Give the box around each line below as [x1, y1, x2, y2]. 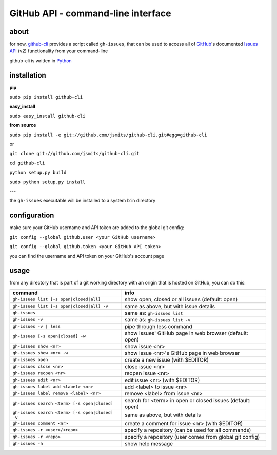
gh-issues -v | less [12, 324, 61, 329]
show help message [125, 440, 173, 447]
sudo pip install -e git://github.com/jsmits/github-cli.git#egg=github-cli [9, 131, 207, 138]
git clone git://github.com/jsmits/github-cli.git [9, 150, 140, 157]
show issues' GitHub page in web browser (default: [125, 329, 248, 336]
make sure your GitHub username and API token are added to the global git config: [9, 224, 184, 231]
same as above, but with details [125, 411, 201, 419]
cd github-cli [9, 160, 45, 166]
